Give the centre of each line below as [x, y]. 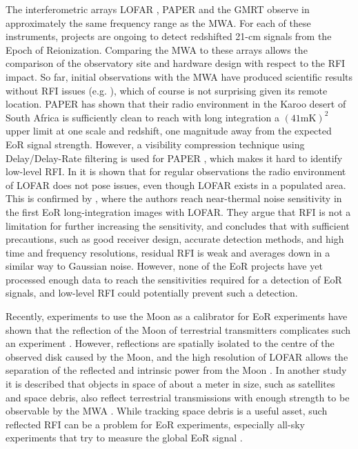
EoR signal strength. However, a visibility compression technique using [155, 144]
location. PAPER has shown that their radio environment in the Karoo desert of [176, 104]
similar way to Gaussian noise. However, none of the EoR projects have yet [164, 266]
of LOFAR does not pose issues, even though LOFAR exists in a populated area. [176, 184]
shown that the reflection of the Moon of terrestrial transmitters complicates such [178, 329]
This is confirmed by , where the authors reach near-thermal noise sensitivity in [174, 198]
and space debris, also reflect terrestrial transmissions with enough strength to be [178, 397]
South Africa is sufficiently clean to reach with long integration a [142, 117]
